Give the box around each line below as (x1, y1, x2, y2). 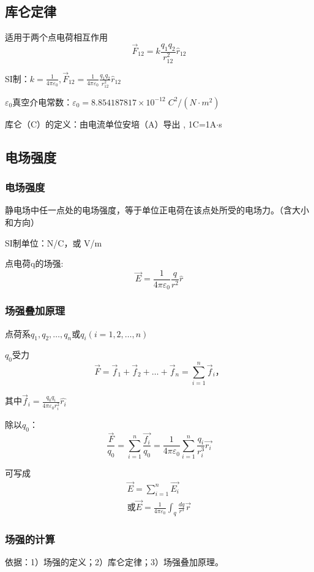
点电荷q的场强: (5, 257, 64, 270)
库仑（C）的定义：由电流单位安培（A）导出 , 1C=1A (5, 117, 217, 130)
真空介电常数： (12, 95, 73, 108)
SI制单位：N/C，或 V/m (5, 236, 102, 249)
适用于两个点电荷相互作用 (5, 31, 108, 44)
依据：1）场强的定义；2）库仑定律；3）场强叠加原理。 (5, 555, 223, 568)
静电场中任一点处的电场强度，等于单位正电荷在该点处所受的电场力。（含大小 (5, 204, 309, 216)
